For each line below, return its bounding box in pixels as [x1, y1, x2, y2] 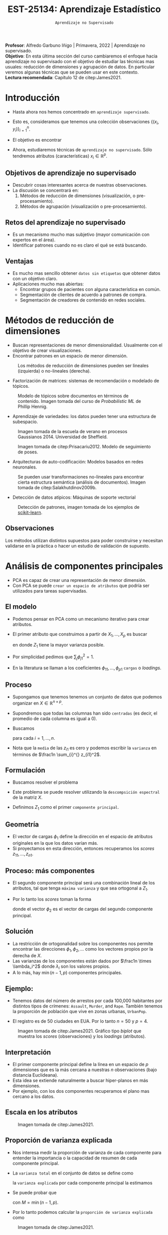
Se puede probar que [12, 1189, 57, 1196]
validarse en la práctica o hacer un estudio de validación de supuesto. [5, 543, 150, 549]
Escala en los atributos [5, 1108, 78, 1116]
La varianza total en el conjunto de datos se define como [12, 1170, 134, 1176]
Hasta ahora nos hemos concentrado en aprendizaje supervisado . [12, 108, 150, 114]
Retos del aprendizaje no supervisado [5, 218, 126, 226]
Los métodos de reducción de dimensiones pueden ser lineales [18, 362, 149, 369]
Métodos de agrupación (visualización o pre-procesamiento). [20, 203, 147, 210]
